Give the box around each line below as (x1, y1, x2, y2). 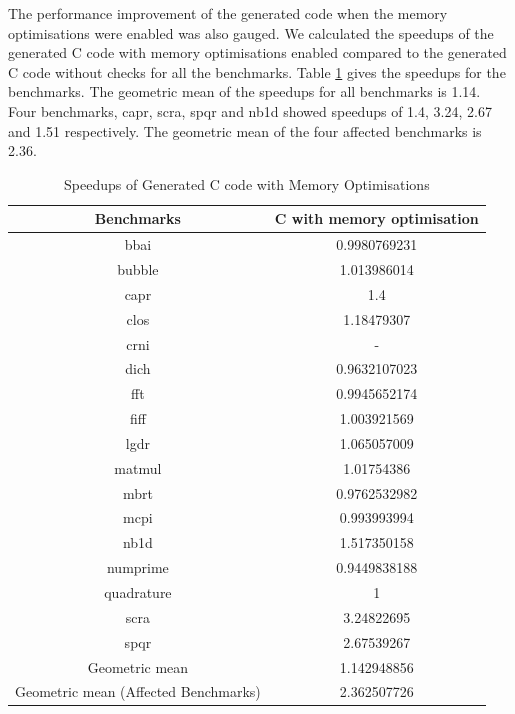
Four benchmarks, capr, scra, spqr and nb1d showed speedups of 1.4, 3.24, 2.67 (8, 100, 492, 121)
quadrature (104, 582, 172, 602)
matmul (114, 457, 162, 478)
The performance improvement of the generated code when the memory (8, 3, 448, 23)
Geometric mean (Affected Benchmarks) (15, 681, 261, 702)
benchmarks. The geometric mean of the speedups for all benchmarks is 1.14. (8, 81, 481, 102)
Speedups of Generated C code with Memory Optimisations (64, 173, 430, 194)
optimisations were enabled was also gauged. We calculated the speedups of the (8, 22, 494, 43)
